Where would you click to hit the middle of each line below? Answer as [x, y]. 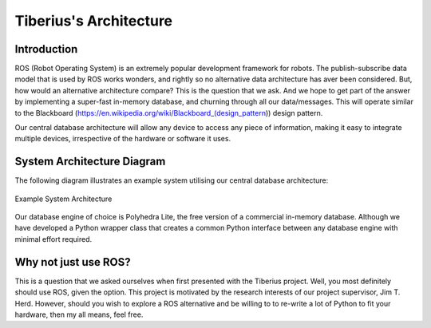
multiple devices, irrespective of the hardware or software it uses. [123, 139]
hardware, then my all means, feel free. [79, 314]
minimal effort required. [53, 239]
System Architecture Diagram [90, 162]
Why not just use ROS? [73, 262]
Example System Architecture [63, 199]
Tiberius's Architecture [94, 21]
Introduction [46, 49]
